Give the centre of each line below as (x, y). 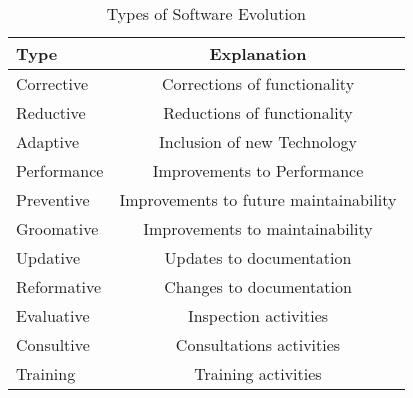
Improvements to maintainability (258, 228)
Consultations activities (258, 344)
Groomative (57, 228)
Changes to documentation (258, 286)
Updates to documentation (258, 257)
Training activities (258, 373)
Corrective (52, 83)
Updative (48, 257)
